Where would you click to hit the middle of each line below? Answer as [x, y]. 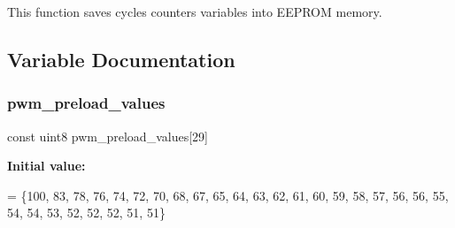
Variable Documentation [121, 59]
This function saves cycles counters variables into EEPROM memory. [195, 11]
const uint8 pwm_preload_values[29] [108, 136]
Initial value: [46, 166]
